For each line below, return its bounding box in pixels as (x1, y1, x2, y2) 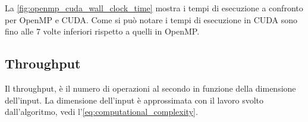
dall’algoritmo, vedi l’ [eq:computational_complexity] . (5, 105, 198, 118)
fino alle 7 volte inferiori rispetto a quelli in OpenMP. (5, 25, 200, 37)
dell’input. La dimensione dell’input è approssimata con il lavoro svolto (5, 93, 264, 106)
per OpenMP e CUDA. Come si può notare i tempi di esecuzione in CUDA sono (5, 13, 298, 26)
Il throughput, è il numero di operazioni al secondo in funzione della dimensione (5, 82, 296, 94)
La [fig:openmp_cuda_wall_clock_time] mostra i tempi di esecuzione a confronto (5, 2, 303, 14)
